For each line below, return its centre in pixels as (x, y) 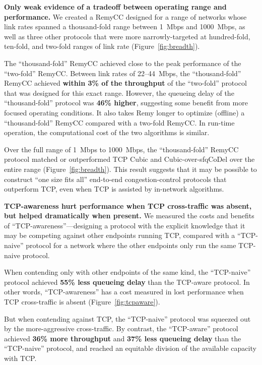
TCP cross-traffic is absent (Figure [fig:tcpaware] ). (82, 302)
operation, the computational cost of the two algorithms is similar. (107, 132)
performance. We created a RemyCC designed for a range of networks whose (125, 16)
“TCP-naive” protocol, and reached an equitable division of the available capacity (130, 348)
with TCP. (20, 358)
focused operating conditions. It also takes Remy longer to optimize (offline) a (124, 112)
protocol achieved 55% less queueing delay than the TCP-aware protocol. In (127, 282)
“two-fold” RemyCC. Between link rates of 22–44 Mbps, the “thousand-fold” (123, 73)
